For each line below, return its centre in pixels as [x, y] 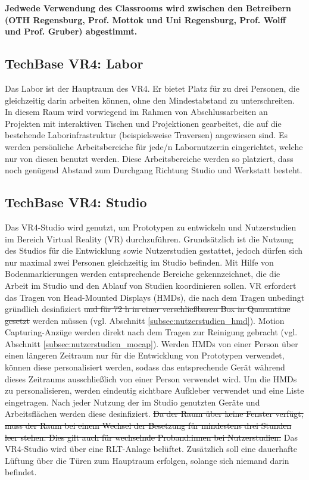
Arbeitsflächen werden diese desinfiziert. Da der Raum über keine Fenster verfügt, [154, 414]
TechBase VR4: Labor [74, 63]
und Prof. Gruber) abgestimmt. [71, 31]
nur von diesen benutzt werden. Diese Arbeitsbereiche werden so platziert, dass [149, 158]
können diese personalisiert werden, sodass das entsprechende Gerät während [145, 367]
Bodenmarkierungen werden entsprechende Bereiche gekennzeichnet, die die [143, 274]
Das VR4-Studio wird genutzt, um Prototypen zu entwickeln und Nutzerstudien [151, 227]
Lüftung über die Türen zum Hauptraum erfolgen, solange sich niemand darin [147, 460]
